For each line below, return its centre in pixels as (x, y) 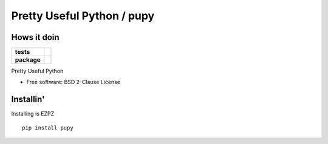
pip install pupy (48, 128)
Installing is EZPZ (33, 114)
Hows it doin (36, 37)
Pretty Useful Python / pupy (83, 16)
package (28, 60)
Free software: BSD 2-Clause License (73, 82)
